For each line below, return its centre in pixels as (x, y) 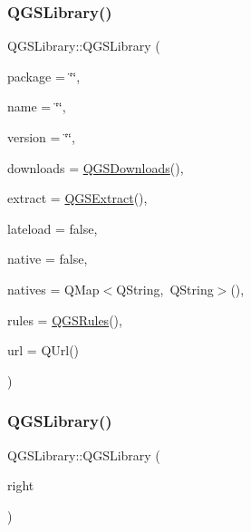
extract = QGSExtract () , (77, 198)
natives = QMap (53, 289)
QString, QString (165, 289)
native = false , (48, 259)
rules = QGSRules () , (65, 319)
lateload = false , (53, 228)
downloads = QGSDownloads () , (96, 167)
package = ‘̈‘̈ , (44, 76)
